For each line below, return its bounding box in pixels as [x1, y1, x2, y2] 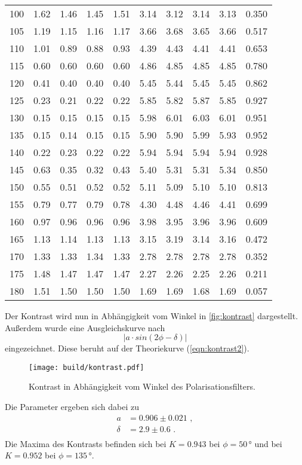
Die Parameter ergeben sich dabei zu [5, 400, 139, 413]
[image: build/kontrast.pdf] [29, 363, 144, 372]
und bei [254, 437, 282, 449]
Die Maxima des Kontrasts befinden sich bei [5, 437, 167, 449]
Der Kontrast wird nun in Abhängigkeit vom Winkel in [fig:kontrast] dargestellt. [5, 310, 298, 322]
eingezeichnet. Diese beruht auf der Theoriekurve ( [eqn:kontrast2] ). [5, 342, 249, 354]
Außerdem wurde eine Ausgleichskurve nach [5, 321, 165, 334]
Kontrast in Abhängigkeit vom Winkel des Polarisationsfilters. [29, 380, 255, 393]
